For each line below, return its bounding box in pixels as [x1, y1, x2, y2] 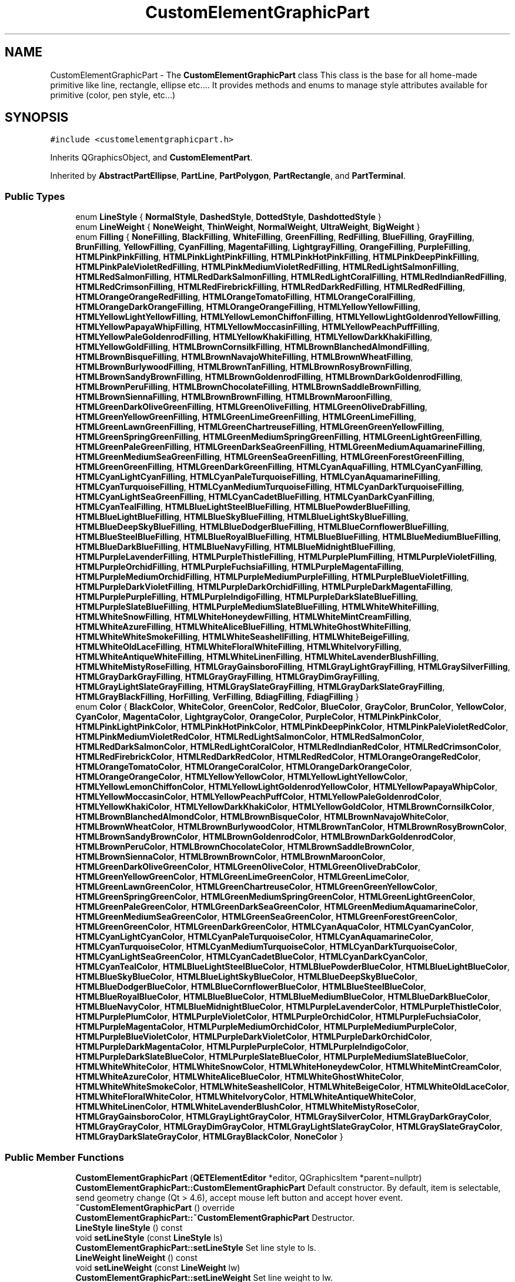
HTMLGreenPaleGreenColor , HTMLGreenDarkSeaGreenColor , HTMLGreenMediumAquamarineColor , [75, 902, 478, 912]
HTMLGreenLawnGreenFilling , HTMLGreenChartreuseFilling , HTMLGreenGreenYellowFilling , [75, 422, 444, 432]
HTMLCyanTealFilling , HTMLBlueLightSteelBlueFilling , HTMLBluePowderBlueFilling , [75, 502, 411, 512]
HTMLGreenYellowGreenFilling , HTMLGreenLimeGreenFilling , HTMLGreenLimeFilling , [75, 412, 416, 422]
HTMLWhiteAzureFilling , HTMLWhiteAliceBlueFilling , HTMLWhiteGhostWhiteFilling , [75, 622, 411, 632]
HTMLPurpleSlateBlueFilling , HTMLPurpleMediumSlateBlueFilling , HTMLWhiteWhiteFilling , [75, 602, 439, 612]
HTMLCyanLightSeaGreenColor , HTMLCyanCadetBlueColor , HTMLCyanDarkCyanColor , [75, 952, 428, 962]
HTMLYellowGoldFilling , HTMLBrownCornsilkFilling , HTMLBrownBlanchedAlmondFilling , [75, 342, 430, 352]
